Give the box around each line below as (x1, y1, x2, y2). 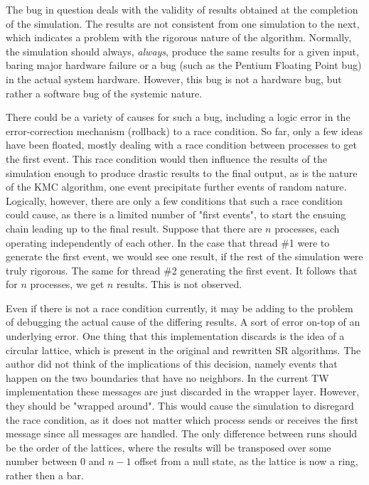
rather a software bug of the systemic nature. (6, 85, 203, 100)
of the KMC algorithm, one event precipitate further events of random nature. (6, 179, 347, 194)
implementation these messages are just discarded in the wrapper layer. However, (6, 384, 360, 399)
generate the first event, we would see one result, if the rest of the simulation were (6, 249, 363, 264)
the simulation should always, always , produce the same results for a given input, (6, 43, 359, 58)
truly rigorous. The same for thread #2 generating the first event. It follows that (6, 262, 358, 277)
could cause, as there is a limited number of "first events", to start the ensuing (6, 207, 346, 222)
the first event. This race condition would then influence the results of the (6, 151, 327, 166)
